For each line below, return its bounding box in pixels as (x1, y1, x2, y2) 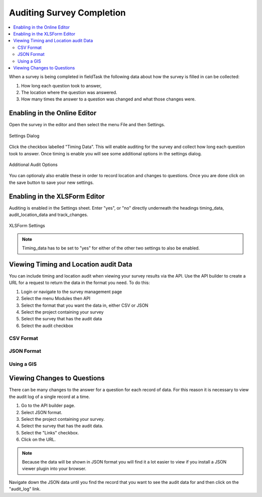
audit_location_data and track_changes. (9, 212, 88, 217)
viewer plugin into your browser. (22, 466, 87, 472)
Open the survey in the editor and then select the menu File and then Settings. (9, 122, 165, 128)
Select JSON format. (21, 409, 63, 415)
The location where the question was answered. (21, 90, 117, 96)
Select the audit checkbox (21, 323, 74, 329)
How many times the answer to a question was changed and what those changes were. (21, 96, 196, 102)
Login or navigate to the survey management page (21, 289, 122, 295)
